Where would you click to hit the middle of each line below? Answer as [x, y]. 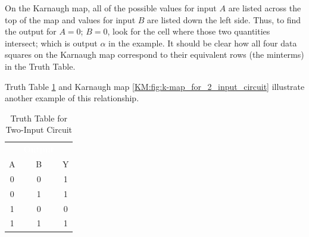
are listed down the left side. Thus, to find [224, 19]
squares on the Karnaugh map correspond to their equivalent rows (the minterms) [154, 54]
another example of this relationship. [72, 98]
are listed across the [265, 8]
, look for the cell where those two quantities [189, 31]
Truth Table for [39, 118]
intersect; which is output [51, 43]
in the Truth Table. [40, 66]
